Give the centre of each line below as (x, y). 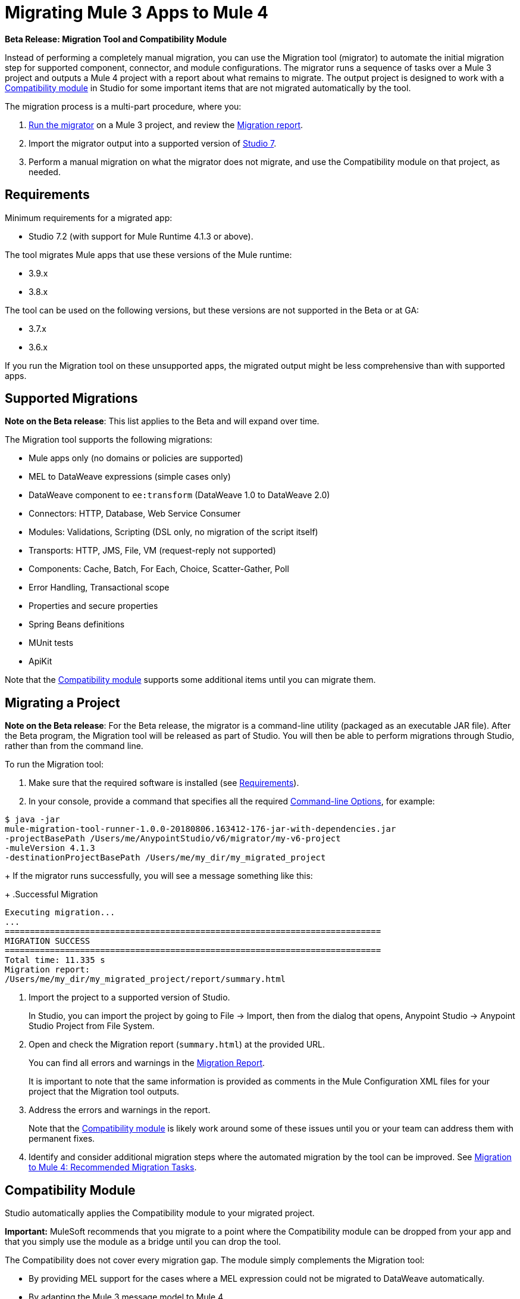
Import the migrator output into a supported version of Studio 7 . (153, 143)
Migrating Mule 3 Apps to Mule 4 (137, 13)
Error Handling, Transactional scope (99, 588)
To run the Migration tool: (54, 765)
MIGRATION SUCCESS (48, 941)
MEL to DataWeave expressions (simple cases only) (130, 477)
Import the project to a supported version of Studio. (129, 997)
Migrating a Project (62, 703)
